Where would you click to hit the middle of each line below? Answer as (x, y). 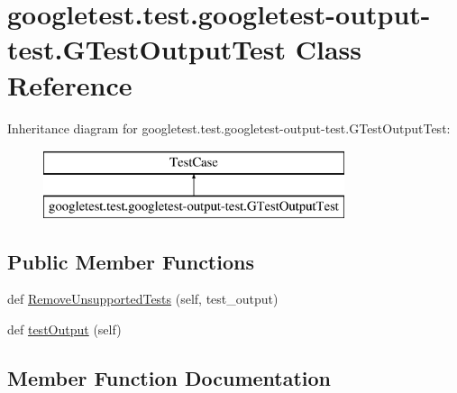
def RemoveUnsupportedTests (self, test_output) (143, 299)
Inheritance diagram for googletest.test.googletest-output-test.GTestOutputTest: (229, 128)
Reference (70, 84)
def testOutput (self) (64, 329)
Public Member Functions (131, 261)
